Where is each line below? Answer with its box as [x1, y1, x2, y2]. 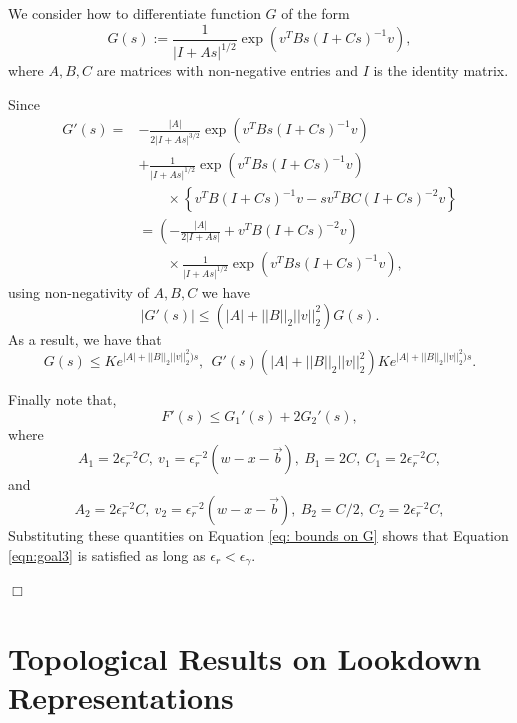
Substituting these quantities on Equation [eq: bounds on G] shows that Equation [8, 524, 509, 545]
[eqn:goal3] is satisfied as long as [8, 544, 206, 565]
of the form [281, 3, 350, 23]
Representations [8, 676, 234, 717]
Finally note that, [8, 389, 117, 410]
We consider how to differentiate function [8, 3, 261, 23]
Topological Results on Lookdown [8, 637, 482, 678]
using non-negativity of [8, 281, 149, 302]
